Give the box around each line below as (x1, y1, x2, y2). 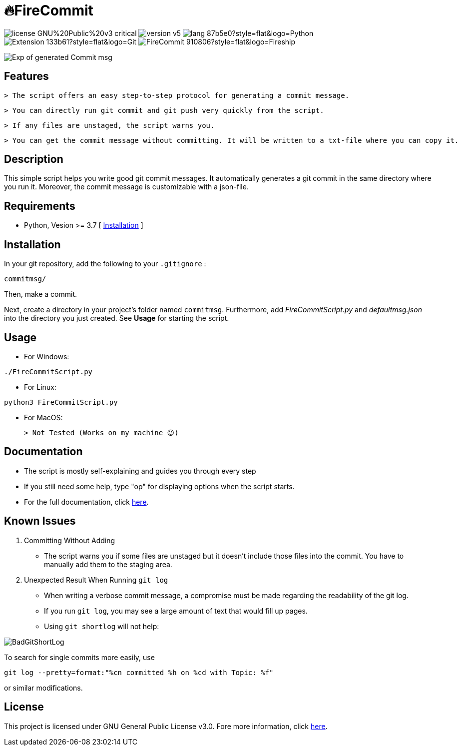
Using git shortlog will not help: (44, 622, 159, 631)
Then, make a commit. (4, 290, 77, 299)
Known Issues (4, 515, 76, 528)
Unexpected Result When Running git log (24, 575, 168, 584)
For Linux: (24, 382, 56, 391)
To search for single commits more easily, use (4, 653, 155, 662)
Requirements (4, 199, 75, 212)
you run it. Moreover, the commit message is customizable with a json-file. (4, 182, 249, 191)
